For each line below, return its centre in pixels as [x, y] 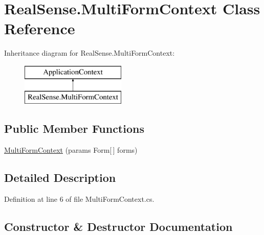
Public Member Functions [74, 128]
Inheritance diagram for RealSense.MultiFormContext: [90, 53]
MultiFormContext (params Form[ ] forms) [71, 150]
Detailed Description [60, 178]
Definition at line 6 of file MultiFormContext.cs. [79, 199]
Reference [40, 28]
